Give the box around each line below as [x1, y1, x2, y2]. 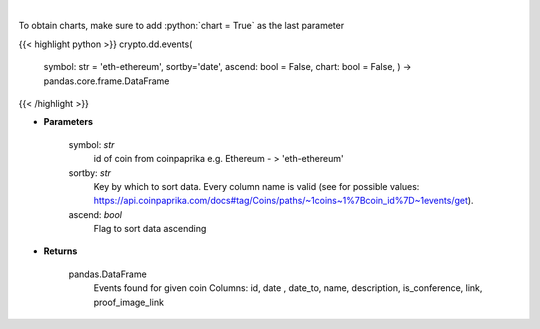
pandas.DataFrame [68, 268, 147, 280]
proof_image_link [93, 296, 165, 308]
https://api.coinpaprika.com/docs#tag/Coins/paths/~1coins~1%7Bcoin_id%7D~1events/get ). [93, 195, 474, 207]
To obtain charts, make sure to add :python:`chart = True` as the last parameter [18, 20, 345, 32]
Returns [43, 245, 78, 257]
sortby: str [68, 166, 112, 179]
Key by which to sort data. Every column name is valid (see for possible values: [93, 180, 420, 192]
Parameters [43, 116, 94, 128]
